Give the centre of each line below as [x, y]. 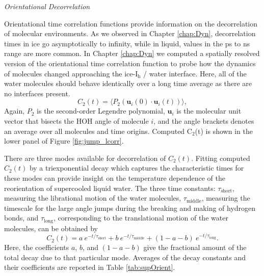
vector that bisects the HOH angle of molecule [76, 120]
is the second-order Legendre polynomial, [101, 111]
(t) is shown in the [224, 131]
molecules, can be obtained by [51, 228]
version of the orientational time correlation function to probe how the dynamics [130, 63]
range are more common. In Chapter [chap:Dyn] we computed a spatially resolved [132, 53]
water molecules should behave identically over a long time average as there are [128, 83]
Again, [15, 111]
